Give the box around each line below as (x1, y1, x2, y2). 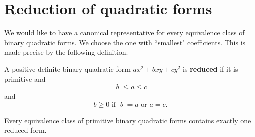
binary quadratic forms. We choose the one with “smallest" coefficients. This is (4, 37, 246, 47)
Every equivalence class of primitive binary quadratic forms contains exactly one (4, 115, 251, 125)
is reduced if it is (183, 63, 238, 74)
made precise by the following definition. (4, 47, 129, 57)
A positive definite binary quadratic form (4, 63, 131, 74)
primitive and (4, 73, 46, 84)
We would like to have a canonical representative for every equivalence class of (4, 27, 245, 38)
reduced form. (4, 125, 47, 135)
